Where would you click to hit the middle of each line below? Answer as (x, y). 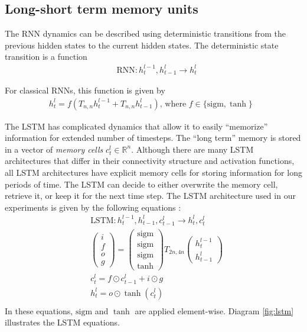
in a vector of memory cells (54, 149)
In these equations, (39, 310)
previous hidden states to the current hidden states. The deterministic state (142, 45)
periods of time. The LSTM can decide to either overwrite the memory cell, (141, 184)
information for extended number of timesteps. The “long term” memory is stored (153, 138)
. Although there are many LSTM (192, 149)
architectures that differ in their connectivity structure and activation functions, (150, 161)
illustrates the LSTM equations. (62, 322)
